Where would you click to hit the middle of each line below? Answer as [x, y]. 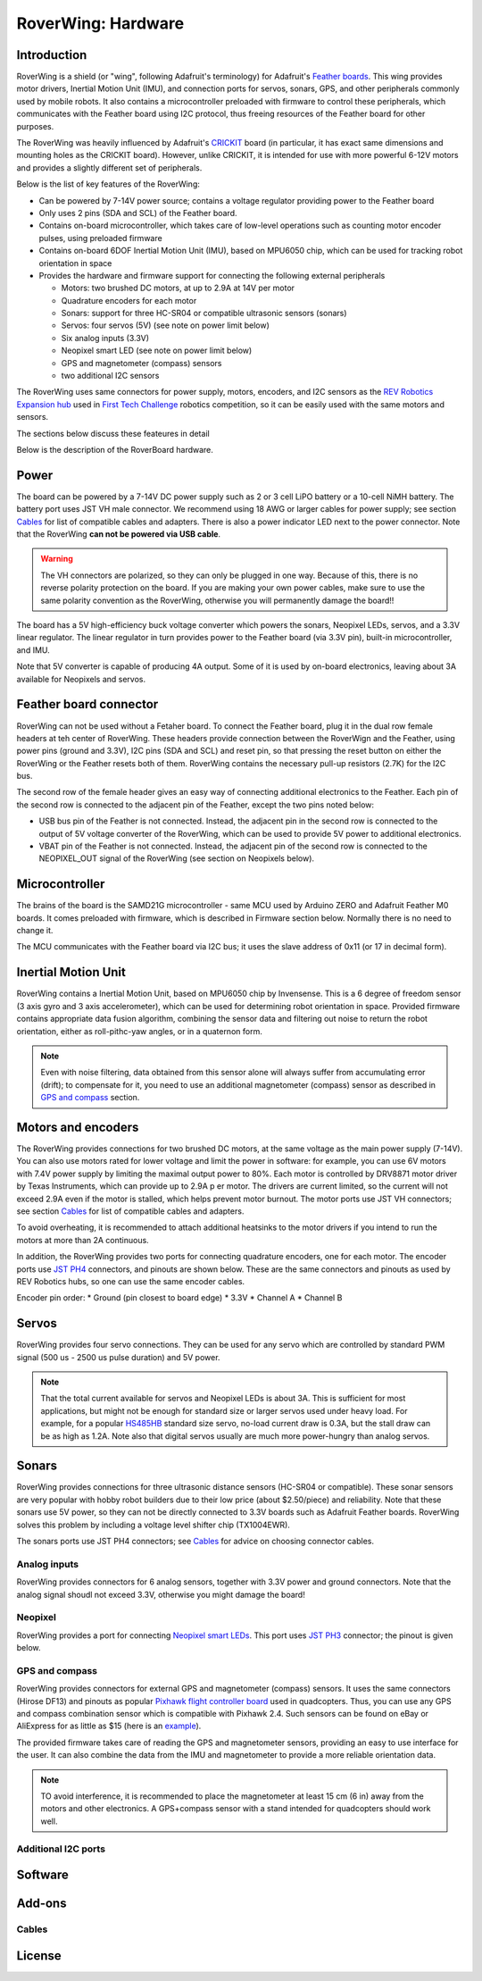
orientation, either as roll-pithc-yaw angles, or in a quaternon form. [139, 1031]
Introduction [52, 55]
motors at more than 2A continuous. [83, 1240]
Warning [57, 559]
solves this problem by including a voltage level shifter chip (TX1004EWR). [153, 1525]
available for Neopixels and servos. [81, 679]
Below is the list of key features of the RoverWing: [108, 184]
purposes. [35, 126]
